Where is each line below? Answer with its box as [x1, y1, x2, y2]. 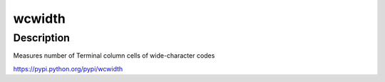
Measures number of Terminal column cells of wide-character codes [13, 51, 215, 60]
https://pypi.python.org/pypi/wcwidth [13, 64, 123, 73]
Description [13, 31, 71, 44]
